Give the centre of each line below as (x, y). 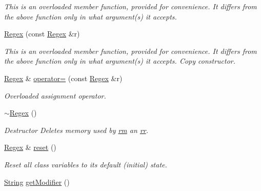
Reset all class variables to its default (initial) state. (86, 164)
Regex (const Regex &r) (42, 34)
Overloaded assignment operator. (55, 95)
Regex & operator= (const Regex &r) (63, 78)
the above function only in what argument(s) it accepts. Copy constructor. (120, 61)
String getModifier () (37, 182)
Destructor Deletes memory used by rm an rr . (76, 130)
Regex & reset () (30, 147)
